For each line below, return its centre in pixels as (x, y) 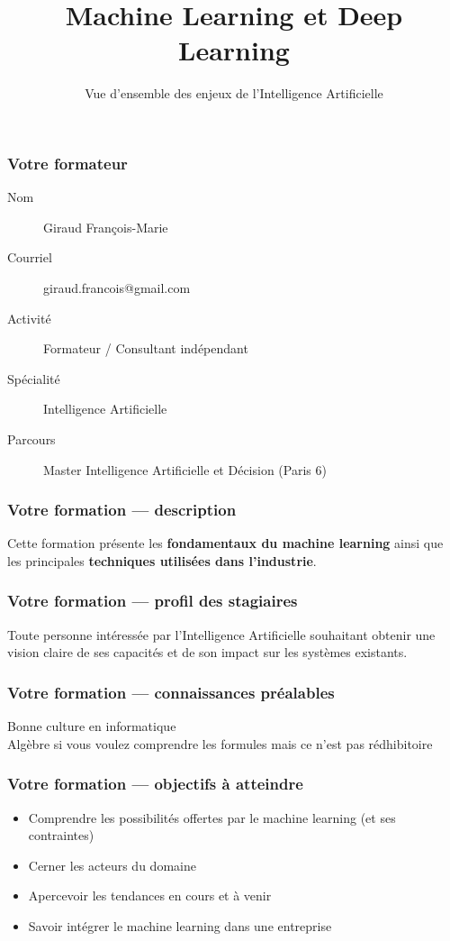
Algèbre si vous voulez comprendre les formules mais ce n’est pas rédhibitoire (220, 743)
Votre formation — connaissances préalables (171, 692)
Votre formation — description (122, 510)
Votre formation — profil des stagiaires (153, 601)
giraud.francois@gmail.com (117, 287)
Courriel (30, 257)
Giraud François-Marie (106, 227)
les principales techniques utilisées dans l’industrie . (162, 560)
